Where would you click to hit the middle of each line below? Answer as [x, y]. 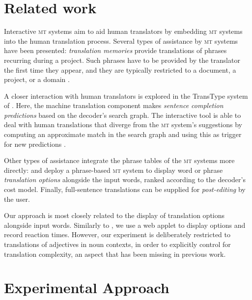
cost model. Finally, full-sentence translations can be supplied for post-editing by [125, 189]
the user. [17, 199]
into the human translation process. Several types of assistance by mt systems [121, 41]
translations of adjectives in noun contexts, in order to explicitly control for [117, 244]
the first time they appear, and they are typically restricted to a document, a [120, 69]
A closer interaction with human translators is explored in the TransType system [126, 95]
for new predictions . [35, 144]
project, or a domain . [37, 79]
